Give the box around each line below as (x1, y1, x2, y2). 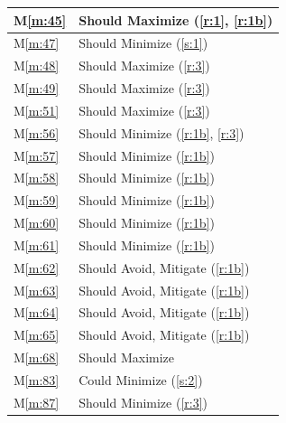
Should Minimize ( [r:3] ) (78, 392, 208, 411)
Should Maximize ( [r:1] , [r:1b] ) (78, 10, 273, 29)
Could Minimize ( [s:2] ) (78, 371, 203, 389)
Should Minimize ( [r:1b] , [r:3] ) (78, 123, 244, 142)
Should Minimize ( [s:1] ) (78, 33, 208, 52)
